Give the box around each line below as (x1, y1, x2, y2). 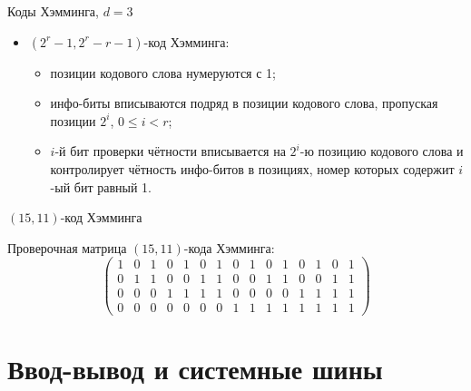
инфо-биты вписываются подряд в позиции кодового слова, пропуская (50, 93, 438, 112)
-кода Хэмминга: (183, 238, 275, 257)
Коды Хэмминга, (7, 2, 99, 20)
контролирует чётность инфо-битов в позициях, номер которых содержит (50, 159, 455, 178)
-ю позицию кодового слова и (299, 142, 464, 161)
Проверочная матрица (7, 238, 127, 257)
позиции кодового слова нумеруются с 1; (50, 63, 276, 82)
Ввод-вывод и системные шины (7, 349, 383, 386)
